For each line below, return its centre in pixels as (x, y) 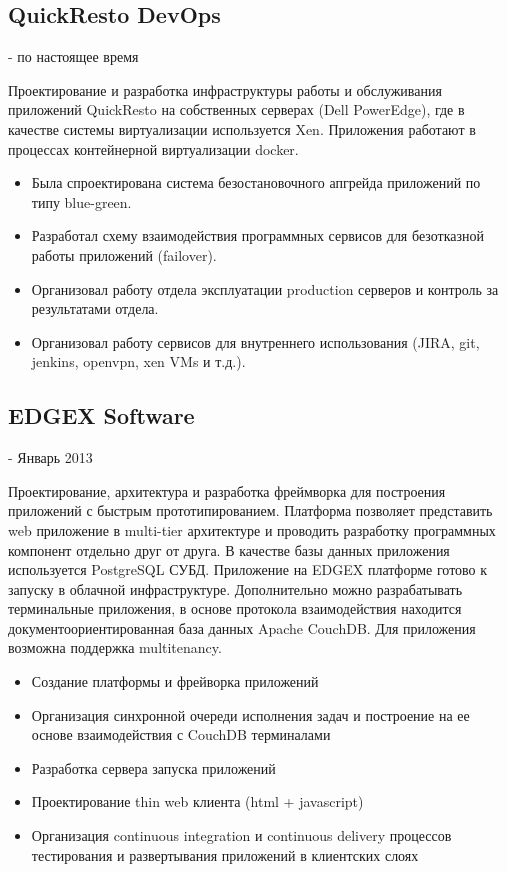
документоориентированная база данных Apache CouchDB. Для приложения (242, 627)
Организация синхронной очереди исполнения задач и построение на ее (250, 714)
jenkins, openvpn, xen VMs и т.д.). (138, 361)
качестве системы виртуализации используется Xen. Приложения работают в (242, 128)
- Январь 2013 (50, 457)
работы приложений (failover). (124, 254)
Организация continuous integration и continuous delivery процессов (241, 835)
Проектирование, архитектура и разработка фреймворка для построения (227, 490)
